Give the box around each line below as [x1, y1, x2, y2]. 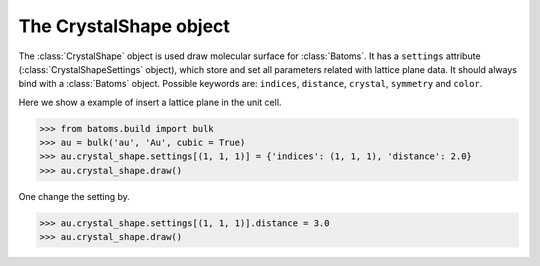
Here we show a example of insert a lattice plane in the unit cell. [18, 96, 282, 108]
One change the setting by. [18, 190, 130, 202]
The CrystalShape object [18, 15, 230, 37]
